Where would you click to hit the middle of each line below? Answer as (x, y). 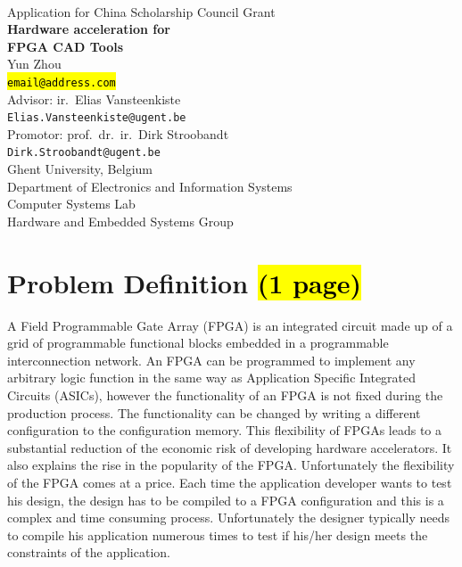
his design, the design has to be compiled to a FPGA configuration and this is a (226, 500)
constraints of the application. (89, 552)
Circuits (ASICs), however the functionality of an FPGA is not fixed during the (225, 395)
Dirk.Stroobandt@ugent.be (84, 153)
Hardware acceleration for (89, 29)
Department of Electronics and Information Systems (150, 186)
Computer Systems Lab (71, 204)
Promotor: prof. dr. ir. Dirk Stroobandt (118, 133)
